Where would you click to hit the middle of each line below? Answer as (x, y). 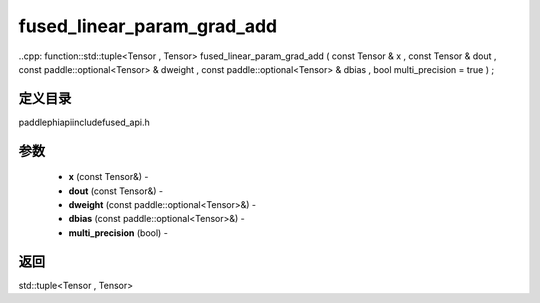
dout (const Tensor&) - (116, 191)
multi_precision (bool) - (118, 232)
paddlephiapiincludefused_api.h (84, 122)
